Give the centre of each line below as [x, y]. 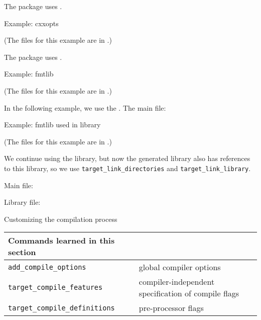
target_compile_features [55, 288]
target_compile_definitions [61, 308]
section [22, 252]
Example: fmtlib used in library [52, 125]
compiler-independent [177, 282]
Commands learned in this [61, 241]
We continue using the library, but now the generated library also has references [127, 158]
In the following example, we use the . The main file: [85, 107]
